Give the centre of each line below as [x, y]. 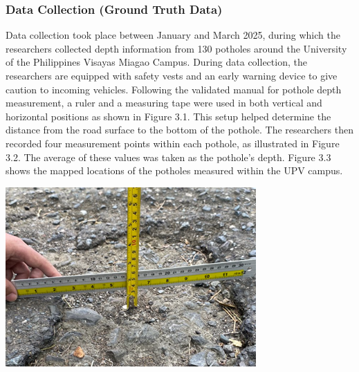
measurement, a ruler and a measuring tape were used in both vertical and [164, 103]
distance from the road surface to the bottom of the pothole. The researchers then [179, 130]
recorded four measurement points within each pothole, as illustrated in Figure [173, 143]
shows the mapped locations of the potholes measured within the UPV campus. [174, 170]
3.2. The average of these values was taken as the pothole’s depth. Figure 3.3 [168, 157]
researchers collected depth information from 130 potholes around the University [176, 48]
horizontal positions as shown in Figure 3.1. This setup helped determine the [168, 116]
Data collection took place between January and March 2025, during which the [173, 35]
